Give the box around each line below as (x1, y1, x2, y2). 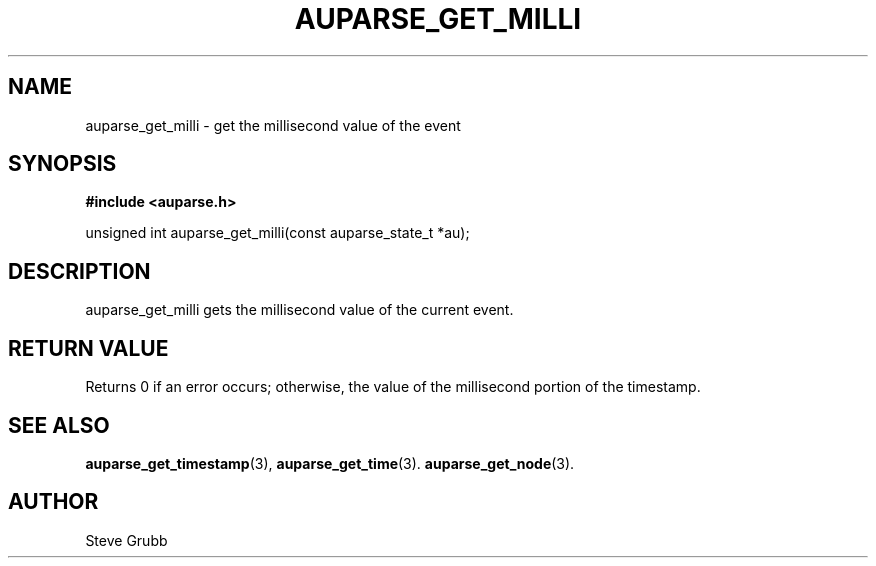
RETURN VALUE (8, 335, 169, 361)
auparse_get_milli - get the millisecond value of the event (85, 116, 461, 134)
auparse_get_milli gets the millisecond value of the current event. (85, 301, 514, 319)
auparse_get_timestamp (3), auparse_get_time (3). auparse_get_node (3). (85, 454, 575, 472)
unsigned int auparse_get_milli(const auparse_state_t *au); (85, 224, 470, 242)
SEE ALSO (8, 412, 110, 438)
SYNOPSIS (8, 151, 117, 177)
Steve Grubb (85, 531, 168, 549)
